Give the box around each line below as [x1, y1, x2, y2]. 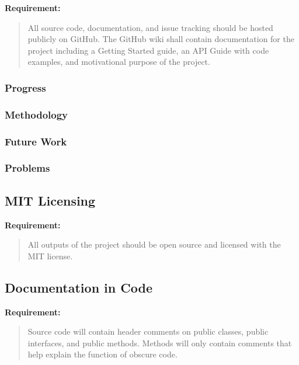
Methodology [5, 107, 68, 121]
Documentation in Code [5, 278, 152, 296]
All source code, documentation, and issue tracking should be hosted [27, 21, 273, 33]
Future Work [5, 134, 67, 148]
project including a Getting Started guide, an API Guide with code [27, 44, 269, 56]
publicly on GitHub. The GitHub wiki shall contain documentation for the [27, 33, 294, 45]
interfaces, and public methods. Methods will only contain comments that [27, 336, 292, 349]
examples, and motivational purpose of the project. [27, 55, 210, 68]
